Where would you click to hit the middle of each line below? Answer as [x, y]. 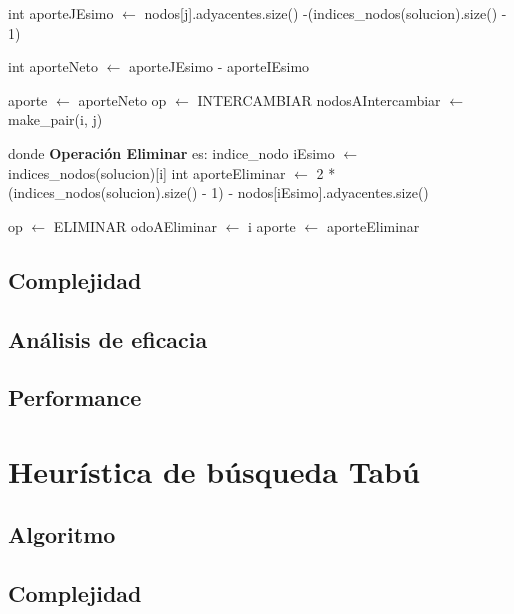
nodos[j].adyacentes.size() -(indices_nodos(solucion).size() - [325, 13]
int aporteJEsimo [61, 13]
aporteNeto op [122, 99]
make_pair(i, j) [55, 119]
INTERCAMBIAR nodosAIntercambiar [319, 99]
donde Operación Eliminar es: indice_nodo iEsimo [171, 152]
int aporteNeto [53, 66]
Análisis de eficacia [108, 338]
